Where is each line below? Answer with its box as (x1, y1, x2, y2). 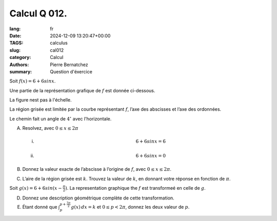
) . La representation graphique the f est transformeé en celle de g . (65, 185, 206, 191)
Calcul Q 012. (9, 8, 68, 19)
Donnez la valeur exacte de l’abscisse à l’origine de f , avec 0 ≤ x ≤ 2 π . (22, 166, 172, 172)
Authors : (9, 62, 29, 68)
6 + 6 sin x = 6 (135, 138, 166, 145)
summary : (9, 68, 32, 74)
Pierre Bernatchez (50, 62, 88, 68)
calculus (50, 40, 68, 46)
